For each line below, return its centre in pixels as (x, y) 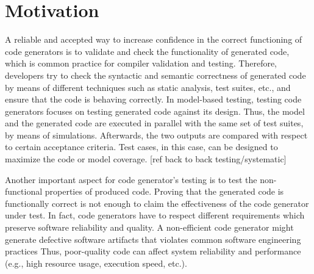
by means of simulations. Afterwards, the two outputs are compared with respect (156, 135)
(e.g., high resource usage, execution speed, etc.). (96, 263)
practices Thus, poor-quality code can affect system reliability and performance (153, 251)
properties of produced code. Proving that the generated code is (164, 191)
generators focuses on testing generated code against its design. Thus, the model (155, 111)
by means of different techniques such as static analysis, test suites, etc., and (148, 87)
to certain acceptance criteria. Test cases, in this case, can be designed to (141, 147)
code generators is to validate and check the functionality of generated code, (147, 51)
